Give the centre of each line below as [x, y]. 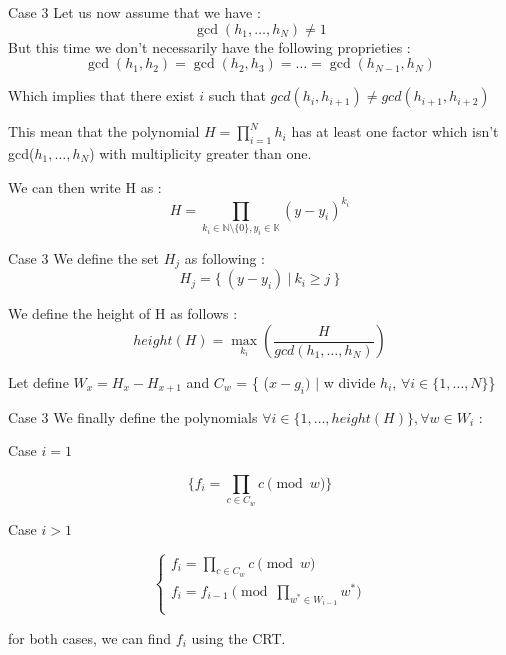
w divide [349, 382]
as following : [225, 257]
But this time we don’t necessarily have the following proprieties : [209, 46]
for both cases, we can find [90, 637]
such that [237, 95]
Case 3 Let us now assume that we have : [134, 12]
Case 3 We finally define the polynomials [133, 416]
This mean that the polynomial [104, 131]
